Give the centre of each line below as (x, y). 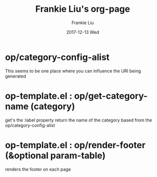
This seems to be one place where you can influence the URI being (73, 71)
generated (16, 76)
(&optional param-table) (55, 155)
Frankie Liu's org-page (83, 9)
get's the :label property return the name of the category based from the (79, 120)
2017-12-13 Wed (83, 32)
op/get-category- (111, 96)
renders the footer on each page (38, 169)
